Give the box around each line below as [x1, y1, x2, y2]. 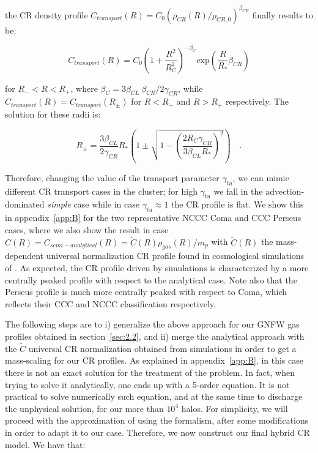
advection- [265, 184, 305, 197]
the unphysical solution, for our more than [5, 402, 164, 414]
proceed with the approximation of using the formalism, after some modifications [5, 414, 309, 427]
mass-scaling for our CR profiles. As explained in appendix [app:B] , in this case [5, 354, 303, 367]
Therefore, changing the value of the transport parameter [5, 171, 220, 184]
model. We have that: [5, 438, 86, 451]
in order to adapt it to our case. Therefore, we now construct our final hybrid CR [5, 425, 310, 438]
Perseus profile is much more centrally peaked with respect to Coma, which [5, 285, 287, 298]
